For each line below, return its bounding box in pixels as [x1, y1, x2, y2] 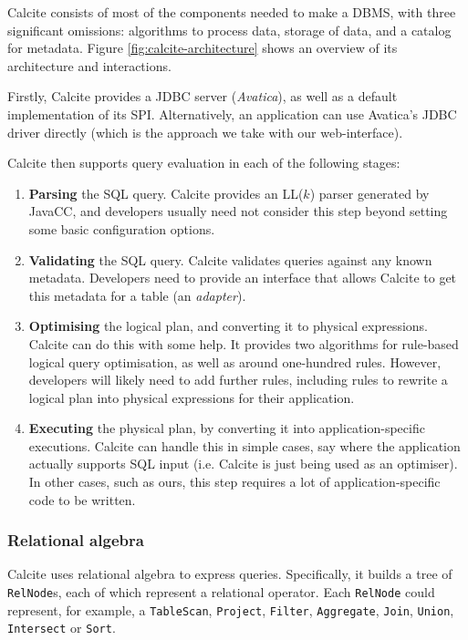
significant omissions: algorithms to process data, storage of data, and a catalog [7, 20, 452, 39]
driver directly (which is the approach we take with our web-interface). [7, 122, 403, 141]
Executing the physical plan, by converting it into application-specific [28, 418, 425, 438]
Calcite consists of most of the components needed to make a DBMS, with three [7, 3, 456, 21]
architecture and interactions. [7, 56, 172, 75]
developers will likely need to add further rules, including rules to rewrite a [28, 370, 448, 389]
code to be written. [28, 490, 136, 509]
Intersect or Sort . [7, 618, 116, 637]
